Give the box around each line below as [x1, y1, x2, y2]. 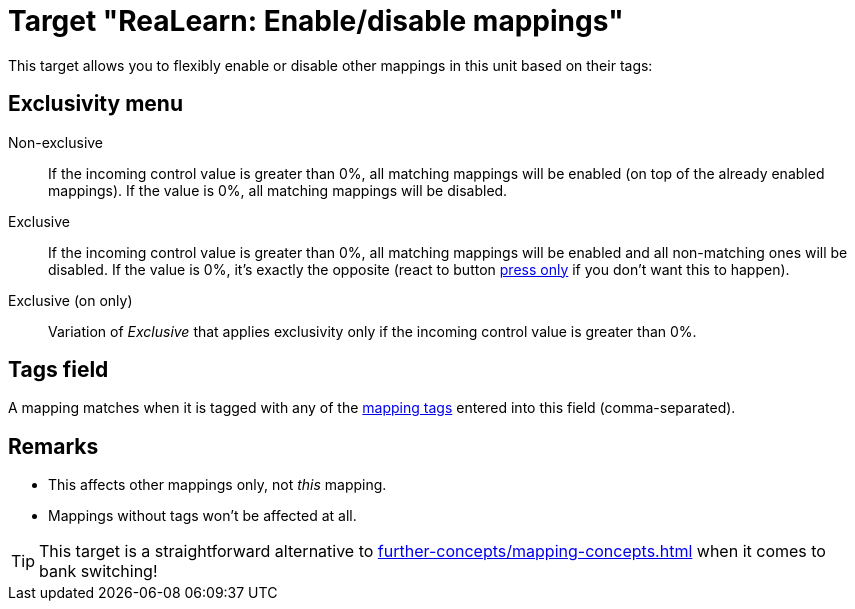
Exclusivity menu [8, 91, 183, 117]
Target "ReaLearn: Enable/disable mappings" [8, 4, 624, 38]
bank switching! [39, 561, 158, 582]
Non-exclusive [8, 133, 104, 151]
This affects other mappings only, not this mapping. [48, 476, 387, 494]
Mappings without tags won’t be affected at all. [48, 507, 357, 525]
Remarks [8, 433, 99, 459]
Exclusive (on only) [8, 291, 133, 309]
